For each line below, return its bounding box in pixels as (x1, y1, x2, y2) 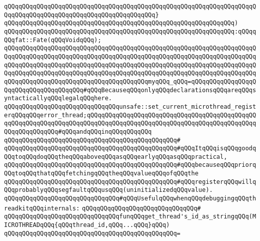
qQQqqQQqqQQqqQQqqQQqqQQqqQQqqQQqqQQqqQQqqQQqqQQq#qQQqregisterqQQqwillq (4, 178, 256, 185)
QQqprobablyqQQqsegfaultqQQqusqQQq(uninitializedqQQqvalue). (4, 186, 213, 194)
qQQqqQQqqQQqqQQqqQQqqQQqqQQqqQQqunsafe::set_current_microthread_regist (4, 103, 256, 110)
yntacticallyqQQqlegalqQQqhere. (4, 95, 112, 102)
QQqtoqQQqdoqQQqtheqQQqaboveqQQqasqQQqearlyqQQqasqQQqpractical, (4, 153, 227, 160)
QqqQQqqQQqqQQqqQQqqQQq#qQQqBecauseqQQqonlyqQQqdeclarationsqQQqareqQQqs (4, 86, 256, 94)
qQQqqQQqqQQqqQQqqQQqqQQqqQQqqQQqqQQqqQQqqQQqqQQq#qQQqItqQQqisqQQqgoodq (4, 145, 256, 152)
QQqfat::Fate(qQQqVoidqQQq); (4, 36, 102, 44)
